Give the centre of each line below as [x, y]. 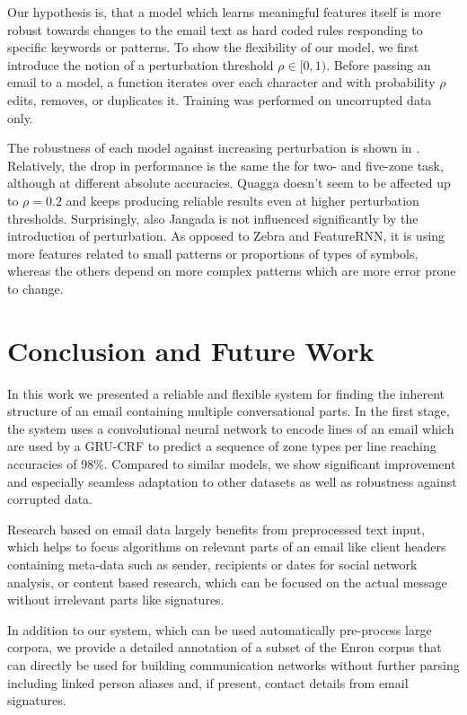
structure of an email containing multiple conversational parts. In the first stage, [229, 411]
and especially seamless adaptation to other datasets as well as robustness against [232, 481]
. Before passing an [379, 64]
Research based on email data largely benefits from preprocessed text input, [216, 529]
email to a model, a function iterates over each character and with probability [221, 82]
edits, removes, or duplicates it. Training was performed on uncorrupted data [220, 99]
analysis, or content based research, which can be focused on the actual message [227, 582]
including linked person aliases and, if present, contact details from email [208, 682]
